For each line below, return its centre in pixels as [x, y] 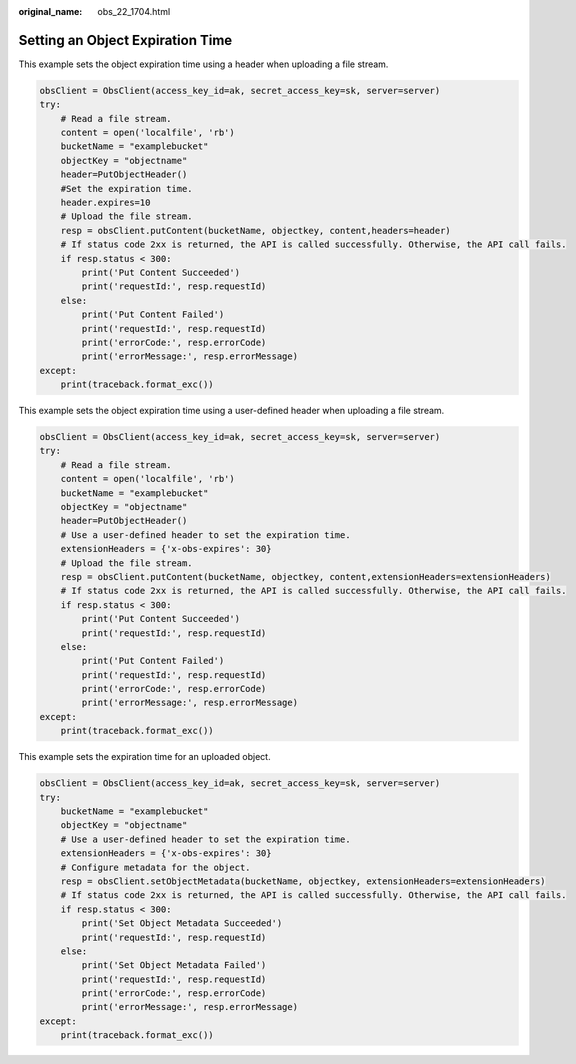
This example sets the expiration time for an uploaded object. [144, 757]
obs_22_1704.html [134, 11]
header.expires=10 [105, 203]
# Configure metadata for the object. [155, 867]
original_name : [50, 11]
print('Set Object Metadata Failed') [174, 965]
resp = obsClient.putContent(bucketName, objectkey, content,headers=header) [256, 230]
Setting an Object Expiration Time [125, 40]
